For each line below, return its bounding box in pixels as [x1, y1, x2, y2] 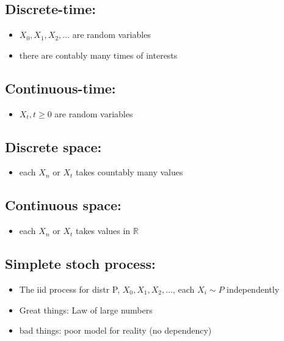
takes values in [75, 224, 131, 237]
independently [227, 282, 280, 295]
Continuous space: [5, 196, 122, 215]
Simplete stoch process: [5, 254, 156, 273]
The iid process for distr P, [19, 282, 120, 295]
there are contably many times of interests [19, 48, 178, 61]
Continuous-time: [5, 78, 116, 97]
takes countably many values [75, 166, 183, 178]
